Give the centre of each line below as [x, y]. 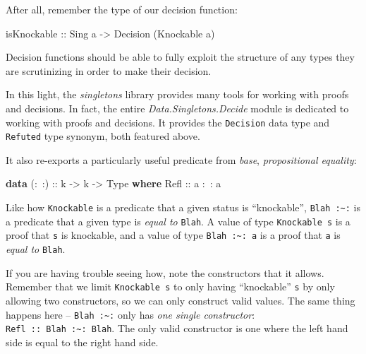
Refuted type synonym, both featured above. [103, 136]
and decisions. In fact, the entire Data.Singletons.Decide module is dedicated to [177, 108]
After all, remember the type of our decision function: [122, 9]
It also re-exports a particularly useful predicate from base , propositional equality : [181, 159]
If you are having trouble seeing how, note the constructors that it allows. [165, 272]
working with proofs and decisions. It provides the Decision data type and [168, 122]
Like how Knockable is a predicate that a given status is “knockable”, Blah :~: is [183, 207]
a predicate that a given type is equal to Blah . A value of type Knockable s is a [178, 221]
